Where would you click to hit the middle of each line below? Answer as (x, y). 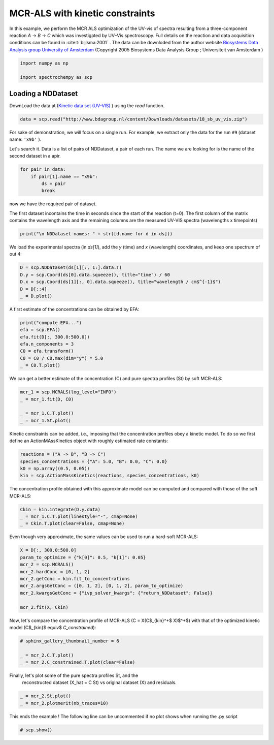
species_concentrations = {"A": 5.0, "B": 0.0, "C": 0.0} (94, 461)
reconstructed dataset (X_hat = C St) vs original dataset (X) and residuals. (99, 682)
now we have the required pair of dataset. (53, 204)
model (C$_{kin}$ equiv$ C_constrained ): (53, 627)
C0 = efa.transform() (47, 351)
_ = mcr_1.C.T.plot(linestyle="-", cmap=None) (79, 517)
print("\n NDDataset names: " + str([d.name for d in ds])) (96, 234)
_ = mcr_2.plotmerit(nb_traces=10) (64, 703)
